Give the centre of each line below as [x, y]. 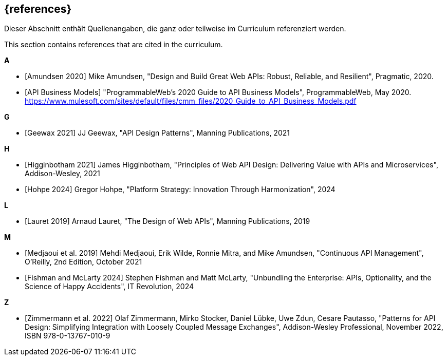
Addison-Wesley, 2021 [62, 174]
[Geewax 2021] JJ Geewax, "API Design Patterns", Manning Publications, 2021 [157, 133]
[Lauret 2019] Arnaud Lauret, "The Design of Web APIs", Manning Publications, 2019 [167, 221]
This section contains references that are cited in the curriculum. [114, 45]
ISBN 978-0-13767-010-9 [68, 336]
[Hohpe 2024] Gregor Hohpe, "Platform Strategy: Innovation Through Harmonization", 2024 [180, 190]
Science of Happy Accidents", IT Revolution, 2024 [109, 287]
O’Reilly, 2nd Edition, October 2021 [83, 262]
